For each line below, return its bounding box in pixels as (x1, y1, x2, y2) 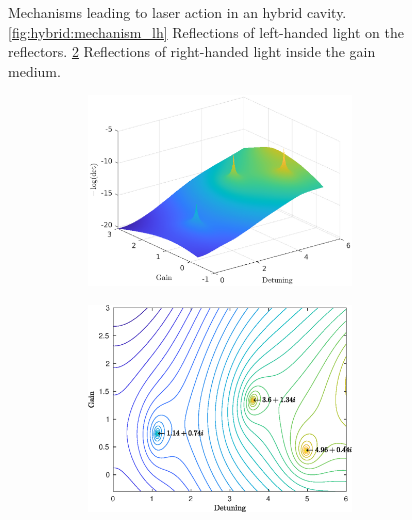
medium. (8, 60, 61, 81)
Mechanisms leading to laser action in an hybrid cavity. (8, 2, 347, 22)
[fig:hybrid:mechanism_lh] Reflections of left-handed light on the (8, 21, 404, 42)
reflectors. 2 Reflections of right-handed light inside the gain (8, 41, 376, 62)
